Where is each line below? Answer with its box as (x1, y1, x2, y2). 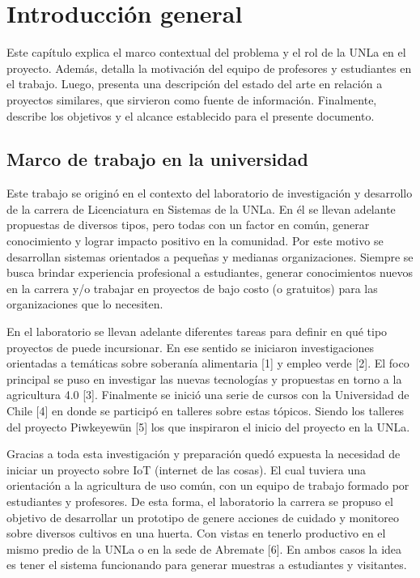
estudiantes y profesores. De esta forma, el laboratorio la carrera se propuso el (6, 492, 393, 509)
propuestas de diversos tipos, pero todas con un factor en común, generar (6, 216, 370, 233)
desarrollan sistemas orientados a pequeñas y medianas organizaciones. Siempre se (6, 248, 414, 265)
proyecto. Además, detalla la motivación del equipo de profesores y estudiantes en (6, 59, 412, 76)
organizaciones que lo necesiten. (6, 295, 163, 312)
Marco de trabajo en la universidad (6, 147, 308, 172)
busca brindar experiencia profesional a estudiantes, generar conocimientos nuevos (6, 264, 413, 281)
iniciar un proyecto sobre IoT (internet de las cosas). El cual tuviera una (6, 461, 367, 478)
